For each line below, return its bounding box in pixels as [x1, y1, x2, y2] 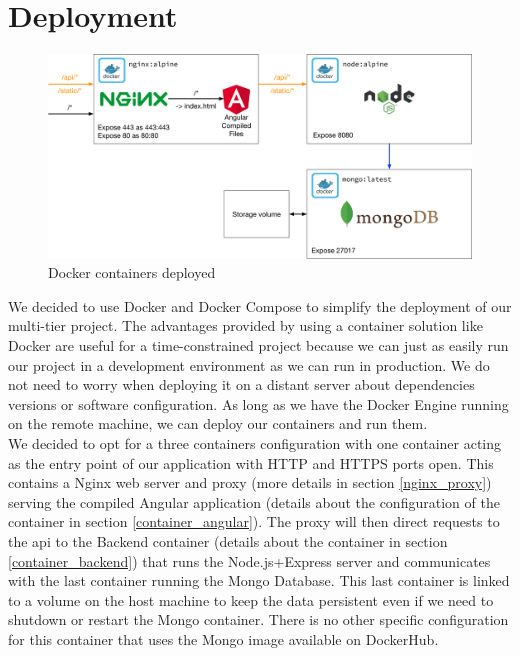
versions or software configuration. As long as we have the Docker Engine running [8, 393, 509, 414]
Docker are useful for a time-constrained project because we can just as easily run [8, 335, 509, 356]
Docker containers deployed [48, 262, 216, 283]
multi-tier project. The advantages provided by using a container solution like [8, 315, 483, 336]
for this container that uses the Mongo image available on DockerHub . [8, 628, 439, 649]
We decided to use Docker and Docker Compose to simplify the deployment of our [8, 295, 512, 316]
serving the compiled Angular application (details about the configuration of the [8, 491, 500, 512]
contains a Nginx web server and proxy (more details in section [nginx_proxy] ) [8, 472, 492, 493]
